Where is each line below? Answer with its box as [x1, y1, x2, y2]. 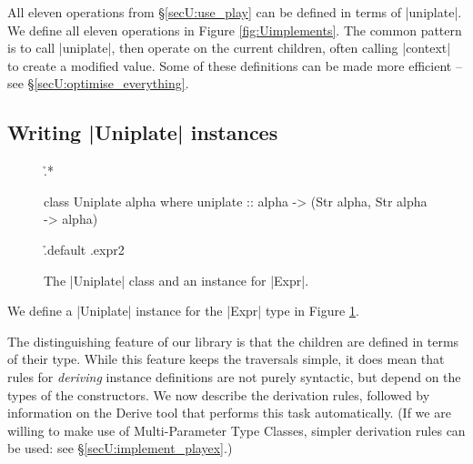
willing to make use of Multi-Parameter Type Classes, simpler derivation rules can [7, 420, 466, 439]
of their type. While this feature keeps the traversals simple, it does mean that [7, 349, 445, 368]
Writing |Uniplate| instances [7, 118, 278, 146]
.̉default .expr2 [44, 239, 125, 258]
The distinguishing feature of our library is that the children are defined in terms [7, 331, 459, 350]
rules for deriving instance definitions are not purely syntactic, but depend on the [7, 367, 461, 386]
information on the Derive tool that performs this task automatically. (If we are [7, 403, 451, 422]
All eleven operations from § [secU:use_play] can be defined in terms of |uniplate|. [7, 3, 462, 21]
